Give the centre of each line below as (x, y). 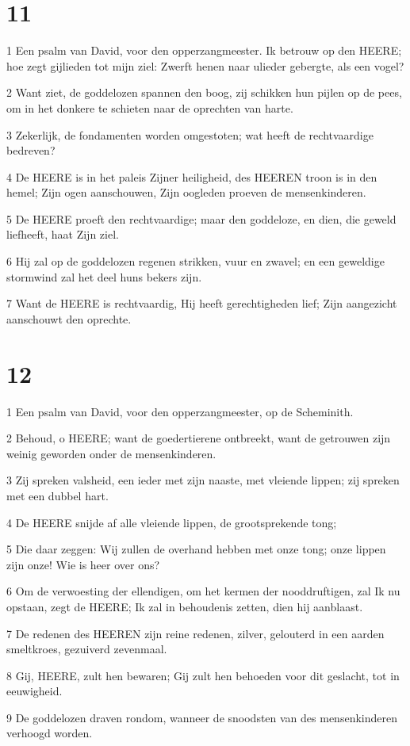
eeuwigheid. (34, 691)
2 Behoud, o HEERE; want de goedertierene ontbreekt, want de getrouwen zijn (199, 438)
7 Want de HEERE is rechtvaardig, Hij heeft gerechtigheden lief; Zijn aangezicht (202, 303)
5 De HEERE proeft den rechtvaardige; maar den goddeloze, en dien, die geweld (201, 218)
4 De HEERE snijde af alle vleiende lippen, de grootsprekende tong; (172, 522)
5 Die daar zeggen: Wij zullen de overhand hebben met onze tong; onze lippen (196, 549)
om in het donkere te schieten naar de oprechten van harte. (150, 107)
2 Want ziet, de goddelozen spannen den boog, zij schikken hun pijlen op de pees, (204, 92)
